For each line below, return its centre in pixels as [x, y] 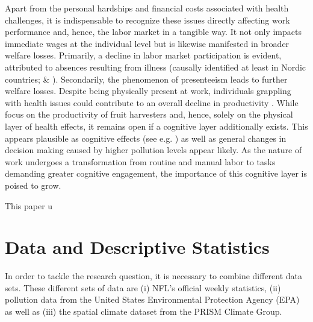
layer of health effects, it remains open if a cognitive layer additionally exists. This [156, 126]
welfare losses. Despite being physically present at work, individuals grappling [148, 91]
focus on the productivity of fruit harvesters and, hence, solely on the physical [149, 114]
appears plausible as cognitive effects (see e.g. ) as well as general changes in [146, 138]
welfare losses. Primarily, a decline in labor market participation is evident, [143, 55]
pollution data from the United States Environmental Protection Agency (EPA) [152, 299]
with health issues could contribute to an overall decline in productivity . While [152, 102]
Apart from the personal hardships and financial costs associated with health [147, 8]
